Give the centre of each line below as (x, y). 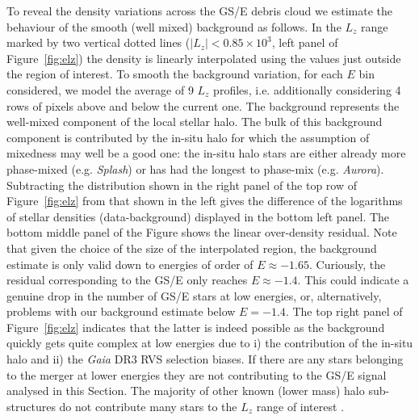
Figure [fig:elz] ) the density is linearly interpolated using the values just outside (204, 58)
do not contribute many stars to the (148, 406)
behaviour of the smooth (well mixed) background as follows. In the (174, 26)
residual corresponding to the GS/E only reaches (127, 280)
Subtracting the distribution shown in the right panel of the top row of (182, 185)
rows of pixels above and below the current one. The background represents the (203, 105)
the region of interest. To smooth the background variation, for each (175, 74)
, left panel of (305, 42)
